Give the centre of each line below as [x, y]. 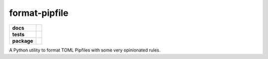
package [23, 41]
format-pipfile [39, 13]
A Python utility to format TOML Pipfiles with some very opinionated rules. [85, 50]
